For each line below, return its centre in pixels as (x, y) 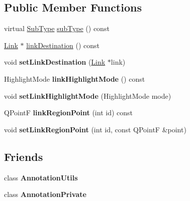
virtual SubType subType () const (57, 28)
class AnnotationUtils (41, 177)
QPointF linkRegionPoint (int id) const (69, 113)
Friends (24, 156)
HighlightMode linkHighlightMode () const (75, 78)
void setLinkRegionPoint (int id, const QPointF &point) (95, 129)
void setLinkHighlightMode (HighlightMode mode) (88, 95)
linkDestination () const (63, 45)
